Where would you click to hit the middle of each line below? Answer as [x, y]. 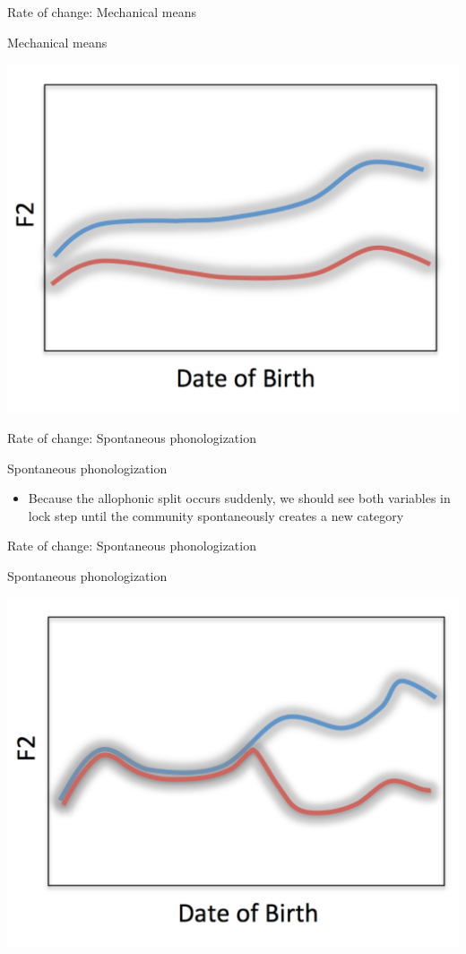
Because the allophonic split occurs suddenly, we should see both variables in [239, 498]
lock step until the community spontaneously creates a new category [216, 515]
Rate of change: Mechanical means [102, 12]
